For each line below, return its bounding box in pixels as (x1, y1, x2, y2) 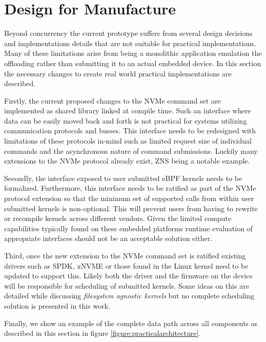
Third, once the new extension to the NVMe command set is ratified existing (4, 250, 246, 260)
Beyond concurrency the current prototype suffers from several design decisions (4, 28, 253, 38)
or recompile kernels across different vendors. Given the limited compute (4, 213, 232, 224)
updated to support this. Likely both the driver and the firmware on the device (4, 270, 253, 281)
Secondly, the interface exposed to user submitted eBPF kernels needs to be (4, 172, 242, 183)
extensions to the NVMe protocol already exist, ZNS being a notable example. (4, 155, 250, 166)
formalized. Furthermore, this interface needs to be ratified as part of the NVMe (4, 183, 256, 193)
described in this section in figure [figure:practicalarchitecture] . (4, 328, 201, 338)
